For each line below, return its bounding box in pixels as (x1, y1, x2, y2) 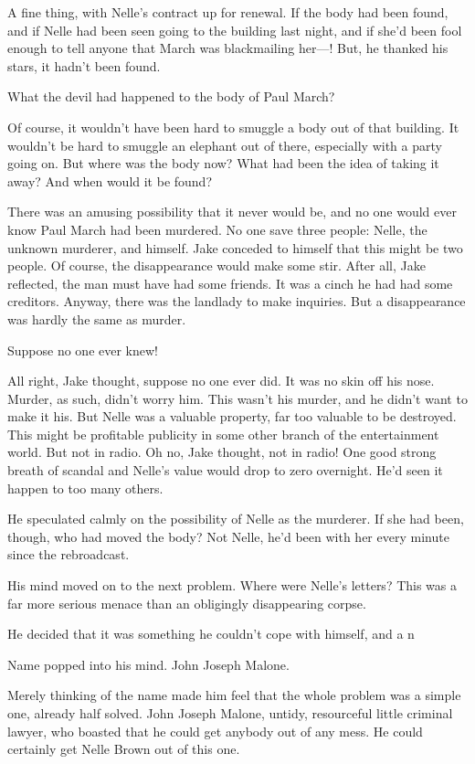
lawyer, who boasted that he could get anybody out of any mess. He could (7, 721, 423, 740)
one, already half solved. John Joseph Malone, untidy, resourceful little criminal (7, 704, 453, 722)
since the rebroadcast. (7, 545, 130, 564)
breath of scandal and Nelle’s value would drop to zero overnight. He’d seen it (7, 461, 443, 480)
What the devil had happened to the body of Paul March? (7, 87, 335, 106)
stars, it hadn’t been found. (7, 56, 161, 75)
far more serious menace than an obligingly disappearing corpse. (7, 593, 366, 612)
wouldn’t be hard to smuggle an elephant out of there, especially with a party (7, 135, 442, 154)
